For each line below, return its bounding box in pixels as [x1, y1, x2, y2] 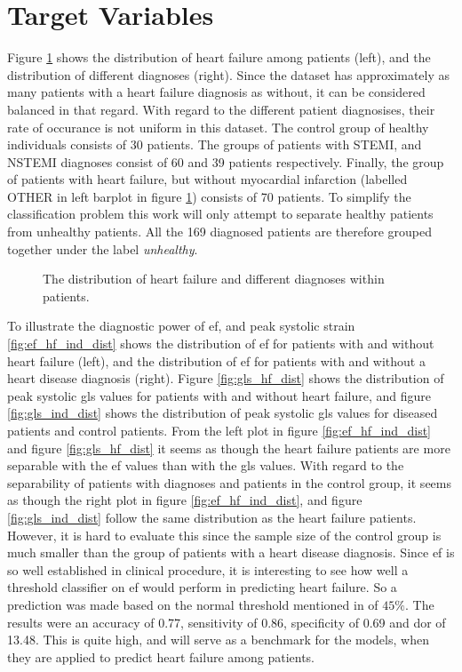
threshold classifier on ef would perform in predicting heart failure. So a [7, 578, 397, 596]
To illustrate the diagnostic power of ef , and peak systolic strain [7, 316, 355, 335]
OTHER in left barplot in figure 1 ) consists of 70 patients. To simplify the [7, 187, 411, 205]
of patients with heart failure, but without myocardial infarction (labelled [7, 170, 408, 188]
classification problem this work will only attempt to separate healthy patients [7, 204, 434, 223]
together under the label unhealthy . [7, 239, 198, 258]
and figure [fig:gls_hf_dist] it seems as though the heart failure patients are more [7, 438, 450, 457]
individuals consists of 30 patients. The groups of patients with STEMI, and [7, 135, 422, 154]
